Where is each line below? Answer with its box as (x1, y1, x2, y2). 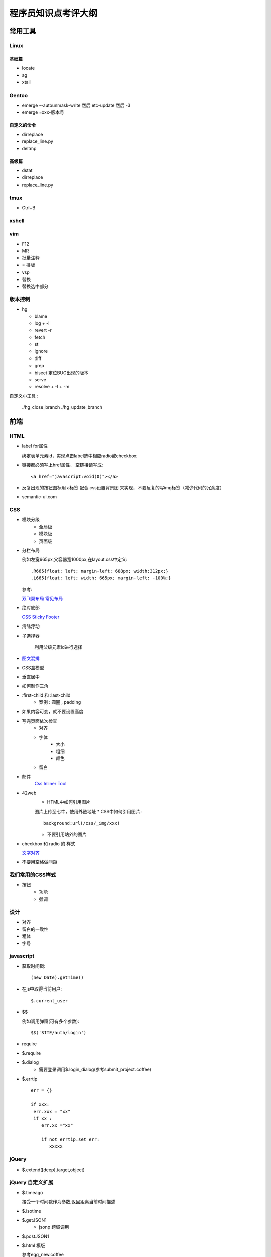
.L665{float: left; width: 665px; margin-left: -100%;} (31, 575, 171, 581)
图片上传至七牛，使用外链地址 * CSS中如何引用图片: (34, 809, 142, 815)
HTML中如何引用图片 (47, 799, 91, 805)
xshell (9, 217, 25, 224)
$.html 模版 (22, 1242, 45, 1249)
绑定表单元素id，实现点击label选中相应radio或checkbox (22, 453, 137, 459)
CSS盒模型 (22, 664, 45, 671)
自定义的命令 (9, 122, 36, 128)
